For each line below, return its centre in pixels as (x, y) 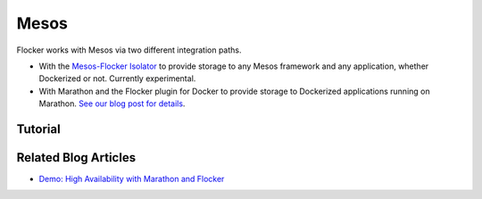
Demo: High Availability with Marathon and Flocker (132, 179)
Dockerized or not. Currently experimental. (117, 79)
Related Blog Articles (76, 158)
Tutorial (39, 129)
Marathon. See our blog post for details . (112, 104)
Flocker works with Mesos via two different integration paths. (129, 50)
